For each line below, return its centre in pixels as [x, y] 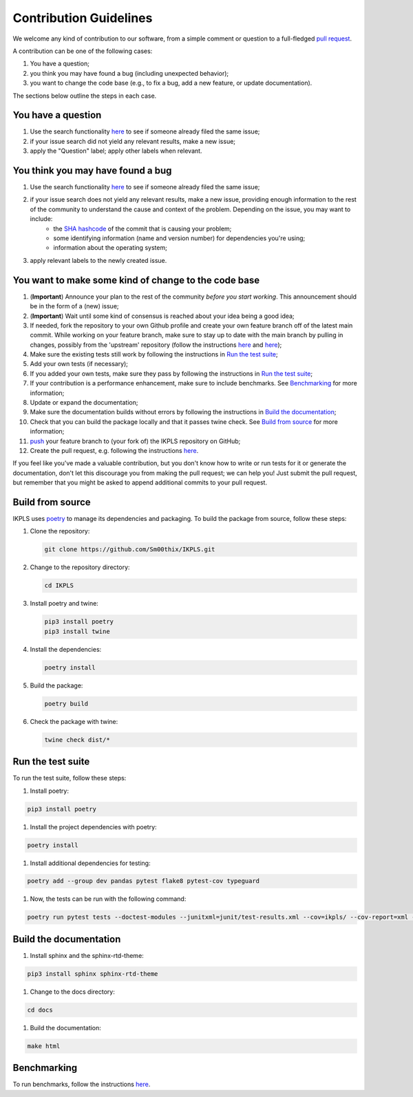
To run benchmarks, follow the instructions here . [82, 1085]
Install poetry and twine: [64, 604]
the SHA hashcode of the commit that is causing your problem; [142, 228]
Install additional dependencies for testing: [90, 863]
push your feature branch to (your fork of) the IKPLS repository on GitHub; [135, 441]
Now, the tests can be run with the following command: [108, 899]
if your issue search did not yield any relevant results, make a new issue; [133, 141]
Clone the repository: [60, 531]
